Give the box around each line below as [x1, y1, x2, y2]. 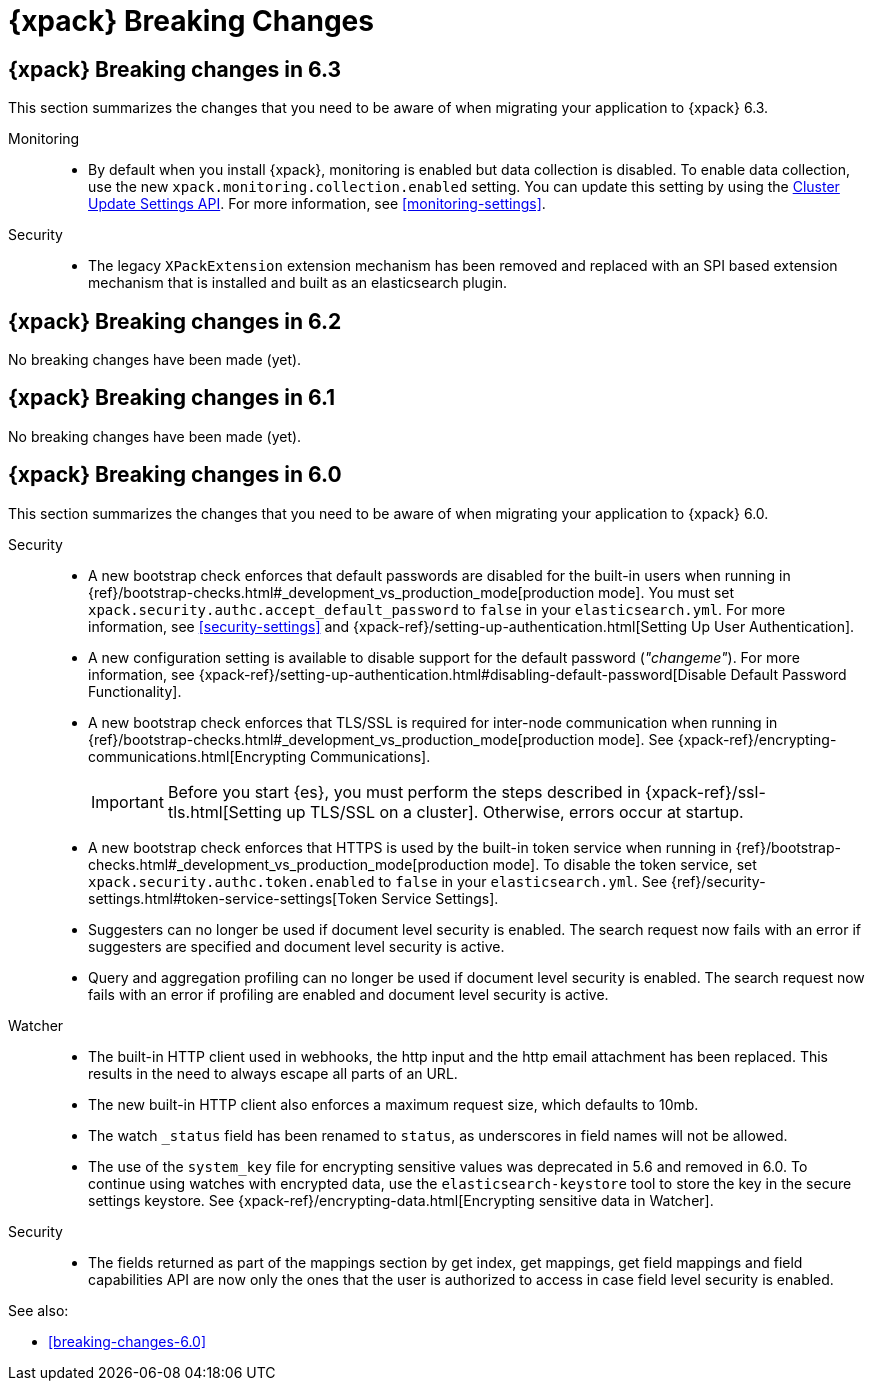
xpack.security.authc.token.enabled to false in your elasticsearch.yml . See [88, 872, 668, 890]
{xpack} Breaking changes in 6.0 [8, 462, 342, 488]
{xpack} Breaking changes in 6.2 [8, 308, 342, 334]
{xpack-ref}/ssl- [644, 781, 766, 802]
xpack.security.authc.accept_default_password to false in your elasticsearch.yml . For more [88, 600, 786, 618]
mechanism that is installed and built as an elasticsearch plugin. [88, 274, 508, 292]
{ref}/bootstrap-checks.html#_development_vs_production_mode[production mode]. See [88, 730, 674, 748]
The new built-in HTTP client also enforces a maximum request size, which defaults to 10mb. [88, 1095, 699, 1113]
